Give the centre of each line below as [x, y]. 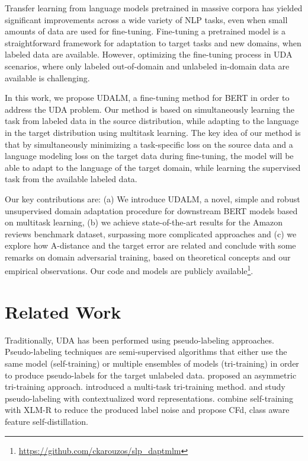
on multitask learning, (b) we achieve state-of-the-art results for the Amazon [144, 222]
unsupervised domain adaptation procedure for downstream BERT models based [151, 210]
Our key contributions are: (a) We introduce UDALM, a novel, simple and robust [153, 198]
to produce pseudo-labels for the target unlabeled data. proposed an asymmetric [151, 375]
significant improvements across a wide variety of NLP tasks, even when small [146, 19]
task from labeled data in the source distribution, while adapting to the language [152, 121]
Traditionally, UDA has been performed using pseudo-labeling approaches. [139, 340]
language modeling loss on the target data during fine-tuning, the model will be [149, 156]
